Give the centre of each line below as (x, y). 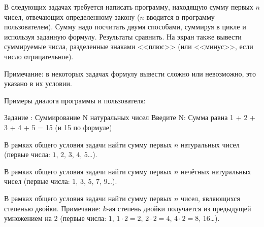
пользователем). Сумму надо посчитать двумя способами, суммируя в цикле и (125, 27)
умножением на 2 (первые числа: (55, 218)
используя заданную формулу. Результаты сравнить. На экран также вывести (123, 36)
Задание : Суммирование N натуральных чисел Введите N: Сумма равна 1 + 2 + (130, 117)
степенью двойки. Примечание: (52, 208)
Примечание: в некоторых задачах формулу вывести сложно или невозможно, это (130, 73)
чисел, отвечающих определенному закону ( (72, 16)
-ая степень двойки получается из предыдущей (179, 208)
